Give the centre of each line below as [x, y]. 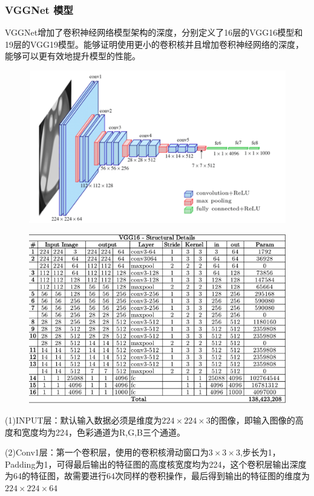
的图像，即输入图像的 [253, 420]
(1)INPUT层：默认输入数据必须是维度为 [83, 420]
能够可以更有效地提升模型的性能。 [73, 56]
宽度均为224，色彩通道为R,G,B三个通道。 [103, 432]
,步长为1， [260, 452]
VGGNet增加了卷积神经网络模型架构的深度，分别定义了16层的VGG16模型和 [154, 32]
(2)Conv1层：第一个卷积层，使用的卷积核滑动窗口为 [107, 452]
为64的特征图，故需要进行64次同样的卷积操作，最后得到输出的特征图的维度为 [157, 476]
